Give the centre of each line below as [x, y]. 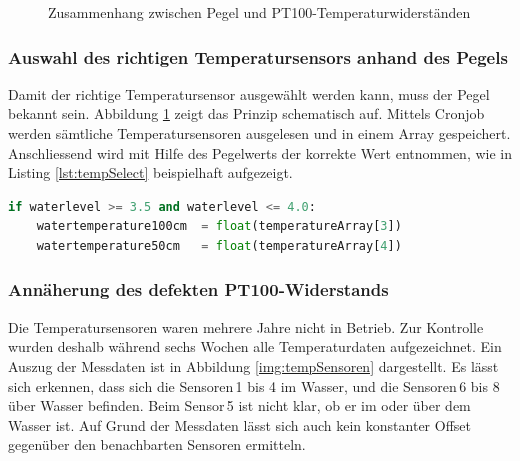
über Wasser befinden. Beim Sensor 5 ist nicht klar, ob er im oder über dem [239, 405]
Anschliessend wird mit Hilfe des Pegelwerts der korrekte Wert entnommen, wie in [260, 152]
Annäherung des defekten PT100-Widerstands [198, 289]
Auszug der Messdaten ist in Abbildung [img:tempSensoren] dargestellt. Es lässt [253, 365]
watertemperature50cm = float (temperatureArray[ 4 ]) [219, 245]
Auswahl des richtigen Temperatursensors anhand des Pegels [258, 56]
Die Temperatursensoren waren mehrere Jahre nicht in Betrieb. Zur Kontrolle [246, 326]
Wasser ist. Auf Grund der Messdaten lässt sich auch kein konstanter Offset [239, 424]
